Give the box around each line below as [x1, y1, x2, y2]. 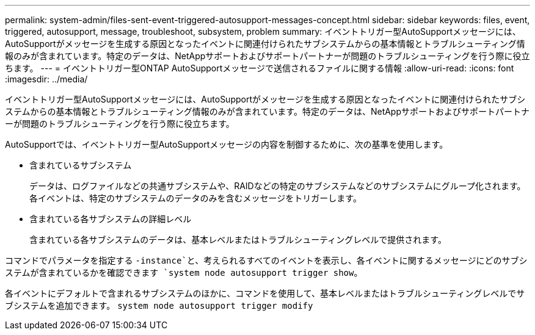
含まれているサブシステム [29, 160, 132, 170]
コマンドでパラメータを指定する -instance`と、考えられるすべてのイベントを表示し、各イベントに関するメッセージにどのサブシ [5, 255, 528, 265]
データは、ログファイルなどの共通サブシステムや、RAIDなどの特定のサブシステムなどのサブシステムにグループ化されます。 [29, 181, 526, 191]
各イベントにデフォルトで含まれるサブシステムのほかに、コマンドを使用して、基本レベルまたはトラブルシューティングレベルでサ [5, 288, 525, 298]
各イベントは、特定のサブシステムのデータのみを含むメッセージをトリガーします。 [29, 193, 362, 203]
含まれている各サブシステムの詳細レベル [29, 214, 192, 224]
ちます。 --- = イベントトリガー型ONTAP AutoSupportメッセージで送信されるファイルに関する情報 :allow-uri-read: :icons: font [5, 63, 514, 73]
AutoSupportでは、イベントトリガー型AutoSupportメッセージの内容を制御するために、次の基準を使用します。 [5, 139, 448, 149]
